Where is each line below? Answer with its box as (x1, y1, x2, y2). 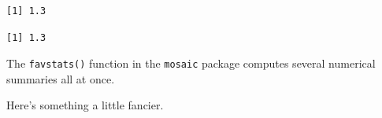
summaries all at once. (6, 70, 115, 87)
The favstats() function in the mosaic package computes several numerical (6, 55, 376, 72)
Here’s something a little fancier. (6, 97, 164, 113)
